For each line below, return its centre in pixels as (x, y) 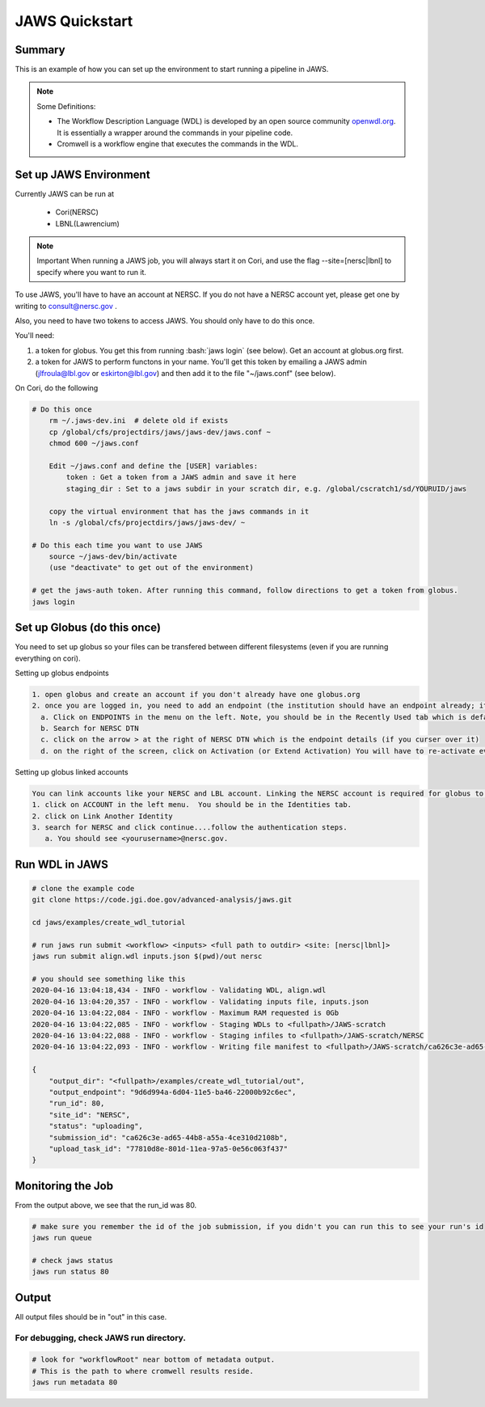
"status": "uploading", (96, 1126)
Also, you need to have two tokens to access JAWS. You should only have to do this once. (165, 321)
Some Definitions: (66, 106)
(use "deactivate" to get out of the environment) (151, 568)
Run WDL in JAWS (61, 864)
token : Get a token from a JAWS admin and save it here (181, 477)
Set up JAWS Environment (82, 174)
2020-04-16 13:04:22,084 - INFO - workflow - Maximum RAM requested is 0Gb (186, 1013)
